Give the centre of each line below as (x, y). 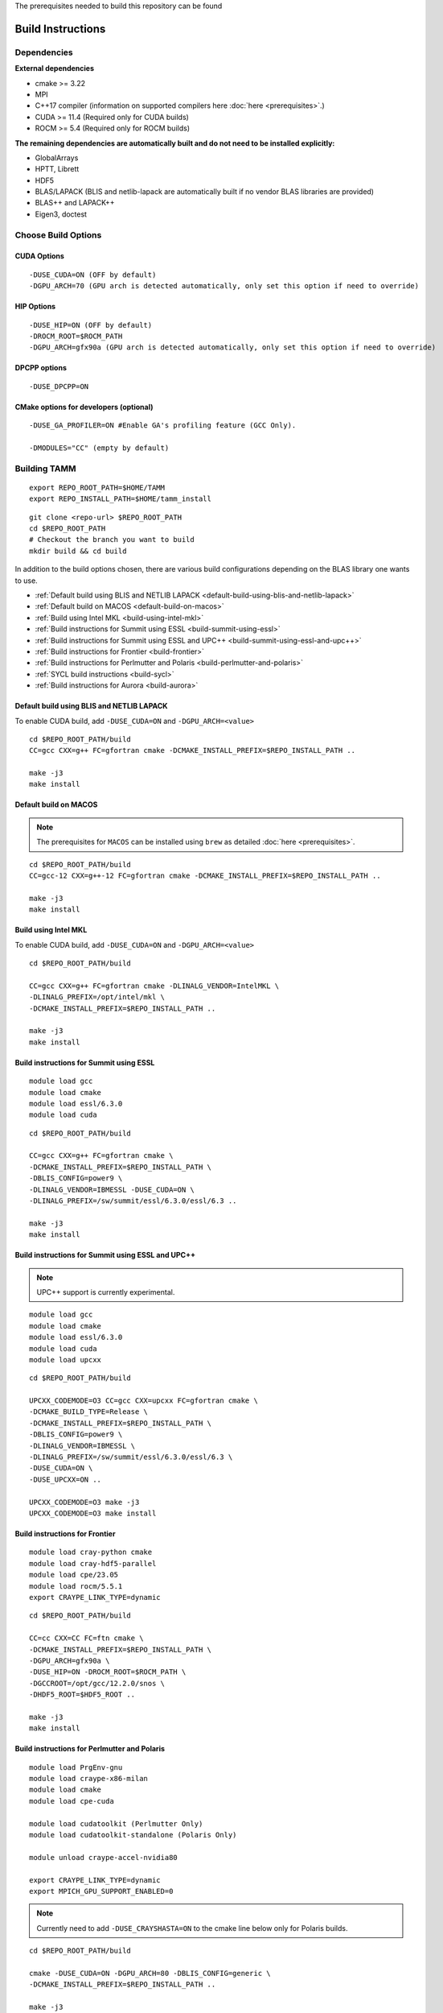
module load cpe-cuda (72, 1801)
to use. (26, 581)
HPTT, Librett (57, 169)
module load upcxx (66, 1360)
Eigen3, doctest (61, 214)
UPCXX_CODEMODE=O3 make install (93, 1513)
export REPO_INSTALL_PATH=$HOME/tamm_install (121, 499)
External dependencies (55, 68)
